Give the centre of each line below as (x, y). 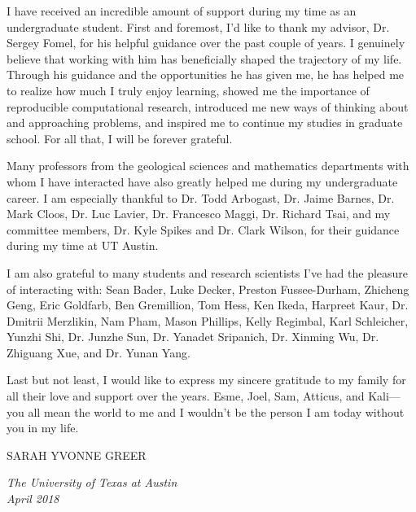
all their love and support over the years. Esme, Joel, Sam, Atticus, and (186, 396)
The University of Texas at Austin (92, 482)
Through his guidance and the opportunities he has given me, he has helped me (206, 74)
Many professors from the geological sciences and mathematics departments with (208, 166)
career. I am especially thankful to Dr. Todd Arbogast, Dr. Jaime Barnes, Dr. (201, 197)
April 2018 (33, 499)
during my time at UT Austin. (83, 245)
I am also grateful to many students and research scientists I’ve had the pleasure (208, 272)
